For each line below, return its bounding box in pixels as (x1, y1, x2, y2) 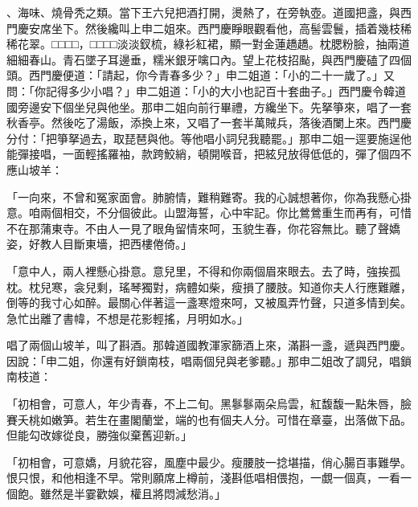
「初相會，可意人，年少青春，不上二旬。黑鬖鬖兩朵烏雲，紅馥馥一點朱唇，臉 (6, 395, 412, 412)
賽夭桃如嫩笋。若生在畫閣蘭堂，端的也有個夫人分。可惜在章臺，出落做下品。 (6, 411, 412, 427)
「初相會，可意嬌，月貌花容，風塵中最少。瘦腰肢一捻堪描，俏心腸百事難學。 (6, 453, 412, 470)
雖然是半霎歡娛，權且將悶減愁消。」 (39, 485, 226, 502)
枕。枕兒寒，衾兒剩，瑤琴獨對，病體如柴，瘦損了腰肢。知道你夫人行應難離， (6, 278, 412, 295)
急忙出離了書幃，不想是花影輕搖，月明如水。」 (6, 309, 248, 326)
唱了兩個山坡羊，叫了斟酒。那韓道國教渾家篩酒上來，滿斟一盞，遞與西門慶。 (6, 337, 412, 354)
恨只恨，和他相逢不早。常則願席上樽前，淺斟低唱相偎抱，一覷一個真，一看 (6, 469, 400, 486)
